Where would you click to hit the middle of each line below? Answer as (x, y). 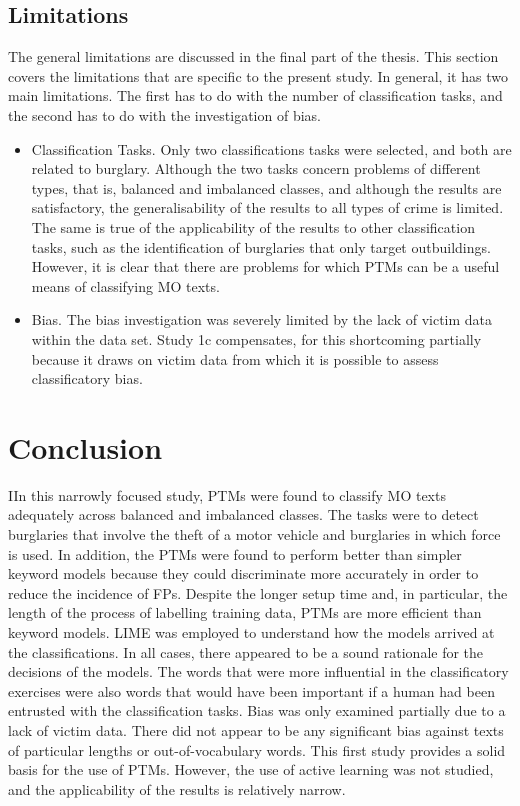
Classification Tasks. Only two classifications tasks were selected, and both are (271, 148)
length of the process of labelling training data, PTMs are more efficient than (245, 612)
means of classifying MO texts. (125, 285)
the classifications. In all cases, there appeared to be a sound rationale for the (246, 651)
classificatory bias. (87, 378)
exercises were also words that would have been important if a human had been (251, 690)
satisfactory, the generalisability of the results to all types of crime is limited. (267, 207)
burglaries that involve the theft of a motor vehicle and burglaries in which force (254, 534)
